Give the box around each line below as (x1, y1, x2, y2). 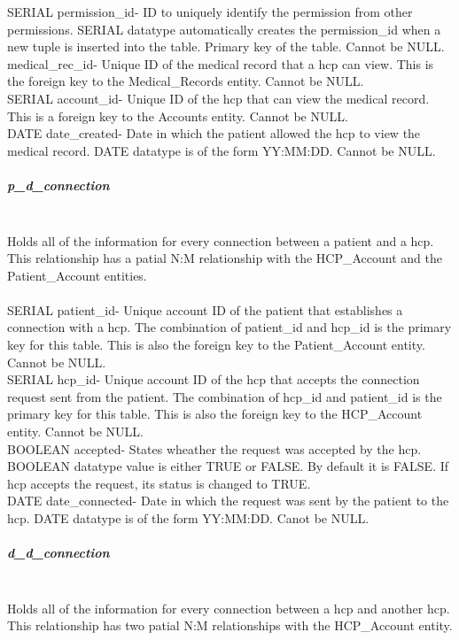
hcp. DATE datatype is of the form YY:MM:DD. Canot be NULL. (7, 509, 370, 527)
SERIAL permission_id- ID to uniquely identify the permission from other (7, 3, 413, 20)
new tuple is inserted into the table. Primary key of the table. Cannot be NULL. (7, 37, 445, 56)
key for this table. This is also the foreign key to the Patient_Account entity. (7, 335, 425, 354)
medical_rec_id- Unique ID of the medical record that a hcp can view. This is (7, 54, 434, 73)
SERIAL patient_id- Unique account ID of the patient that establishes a (7, 300, 403, 319)
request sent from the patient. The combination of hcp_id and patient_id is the (7, 387, 442, 405)
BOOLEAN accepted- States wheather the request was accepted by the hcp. (7, 439, 422, 458)
